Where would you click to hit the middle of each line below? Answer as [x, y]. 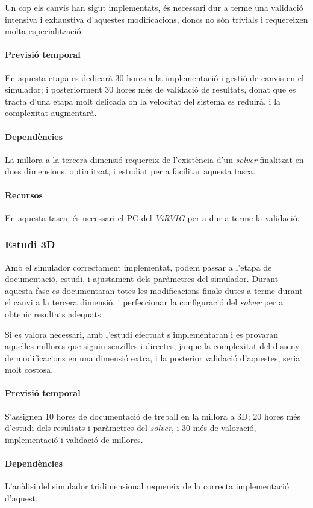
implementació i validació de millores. [74, 439]
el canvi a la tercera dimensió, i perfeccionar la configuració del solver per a [144, 302]
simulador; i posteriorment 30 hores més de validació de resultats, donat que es [150, 89]
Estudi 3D [30, 244]
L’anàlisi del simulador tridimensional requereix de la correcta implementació [147, 486]
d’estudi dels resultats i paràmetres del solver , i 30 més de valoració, [131, 428]
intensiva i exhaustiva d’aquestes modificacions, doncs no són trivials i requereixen [156, 19]
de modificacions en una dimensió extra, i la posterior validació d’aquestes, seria [153, 357]
